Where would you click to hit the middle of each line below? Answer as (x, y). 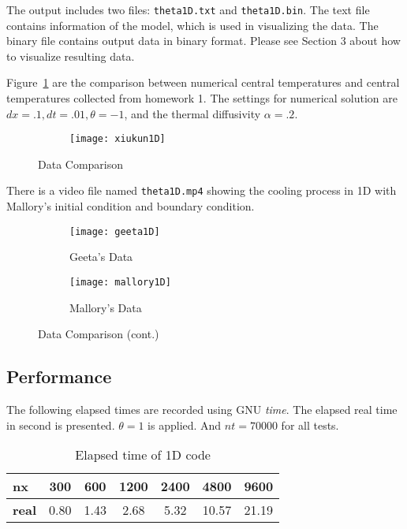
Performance (59, 376)
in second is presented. (61, 425)
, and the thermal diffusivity (192, 113)
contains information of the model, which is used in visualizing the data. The (192, 25)
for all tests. (310, 425)
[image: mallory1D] (120, 282)
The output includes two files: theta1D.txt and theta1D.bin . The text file (188, 9)
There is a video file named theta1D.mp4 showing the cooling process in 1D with (202, 190)
